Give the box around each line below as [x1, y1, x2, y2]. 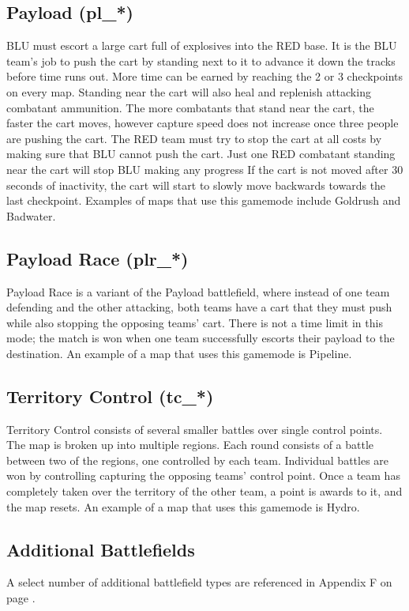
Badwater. [6, 207, 56, 224]
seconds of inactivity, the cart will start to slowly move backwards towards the [6, 176, 386, 193]
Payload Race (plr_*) [6, 246, 189, 270]
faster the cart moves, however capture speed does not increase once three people [6, 115, 399, 131]
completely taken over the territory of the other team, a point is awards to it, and [6, 483, 403, 500]
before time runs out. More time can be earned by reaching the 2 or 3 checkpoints [6, 68, 403, 85]
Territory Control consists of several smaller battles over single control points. [6, 421, 383, 437]
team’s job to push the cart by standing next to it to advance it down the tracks [6, 52, 396, 69]
